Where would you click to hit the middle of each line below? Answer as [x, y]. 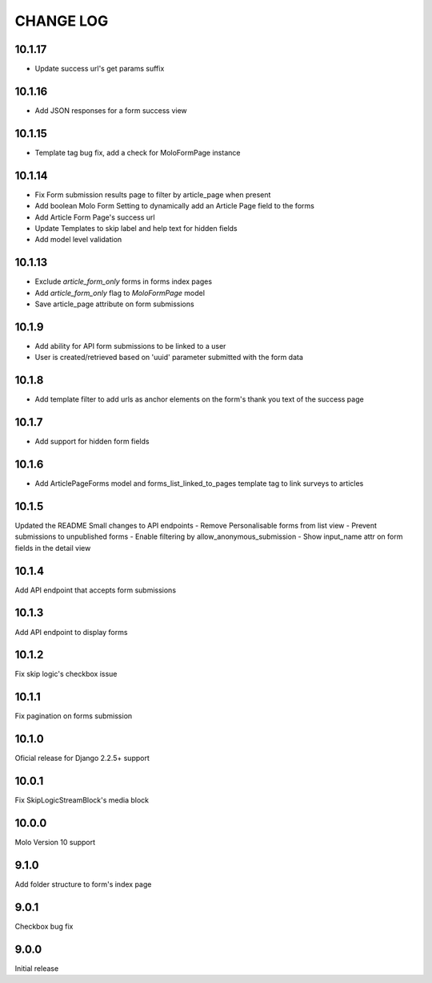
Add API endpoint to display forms [71, 632]
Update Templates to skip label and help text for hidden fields [136, 228]
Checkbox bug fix [44, 926]
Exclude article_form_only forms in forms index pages [123, 281]
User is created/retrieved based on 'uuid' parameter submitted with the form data [169, 358]
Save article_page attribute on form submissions [115, 304]
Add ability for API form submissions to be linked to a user [130, 346]
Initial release [37, 968]
